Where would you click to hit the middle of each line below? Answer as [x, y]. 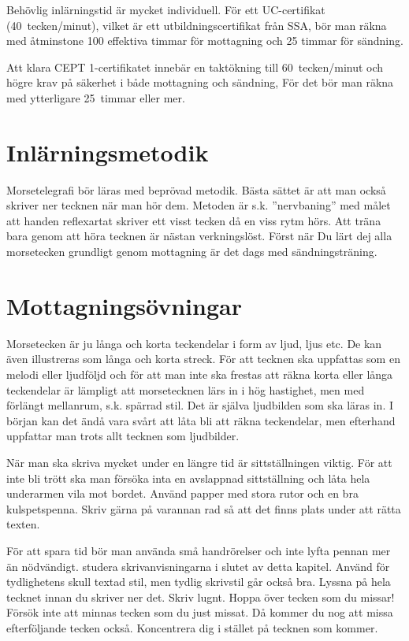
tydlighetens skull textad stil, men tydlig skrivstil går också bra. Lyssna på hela [199, 582]
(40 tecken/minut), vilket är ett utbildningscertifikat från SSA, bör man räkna [197, 25]
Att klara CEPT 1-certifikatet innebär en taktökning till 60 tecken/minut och [195, 67]
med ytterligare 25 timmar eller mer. [96, 97]
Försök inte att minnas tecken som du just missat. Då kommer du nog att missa [200, 612]
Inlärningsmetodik [108, 152]
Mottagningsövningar [124, 305]
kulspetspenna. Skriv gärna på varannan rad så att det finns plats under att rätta [204, 508]
